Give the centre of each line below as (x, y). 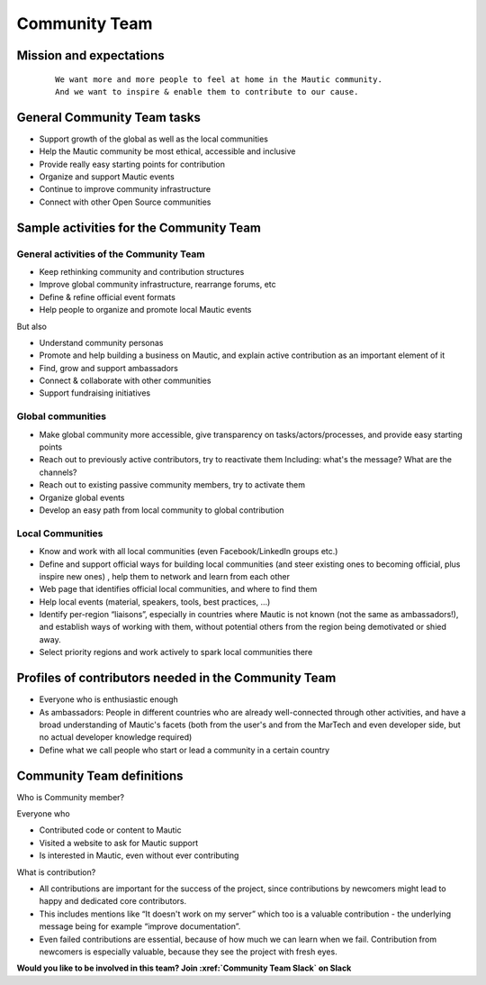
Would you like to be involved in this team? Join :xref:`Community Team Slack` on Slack (184, 968)
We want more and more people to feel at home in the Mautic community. (219, 79)
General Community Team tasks (109, 117)
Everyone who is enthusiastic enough (109, 699)
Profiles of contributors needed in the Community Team (176, 678)
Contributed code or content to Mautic (110, 830)
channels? (58, 472)
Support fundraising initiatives (95, 393)
